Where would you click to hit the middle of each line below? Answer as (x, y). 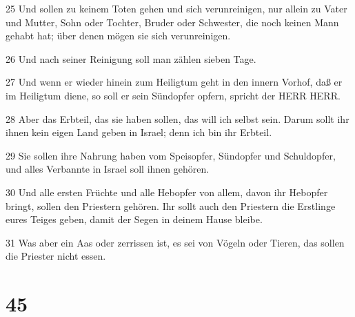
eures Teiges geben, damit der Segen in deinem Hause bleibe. (134, 219)
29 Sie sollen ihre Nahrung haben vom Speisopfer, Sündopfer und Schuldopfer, (171, 155)
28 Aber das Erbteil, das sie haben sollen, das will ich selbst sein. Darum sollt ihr (177, 118)
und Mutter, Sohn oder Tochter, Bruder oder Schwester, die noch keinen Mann (172, 22)
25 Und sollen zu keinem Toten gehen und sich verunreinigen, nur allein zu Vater (176, 8)
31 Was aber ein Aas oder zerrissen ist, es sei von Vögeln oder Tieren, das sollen (175, 242)
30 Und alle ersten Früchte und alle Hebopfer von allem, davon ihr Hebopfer (167, 192)
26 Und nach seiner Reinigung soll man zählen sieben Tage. (131, 58)
